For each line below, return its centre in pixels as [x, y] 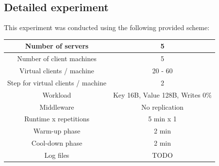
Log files [57, 155]
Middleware [57, 107]
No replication [162, 107]
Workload [57, 94]
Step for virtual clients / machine [57, 82]
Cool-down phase [57, 143]
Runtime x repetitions [57, 119]
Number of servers [57, 46]
